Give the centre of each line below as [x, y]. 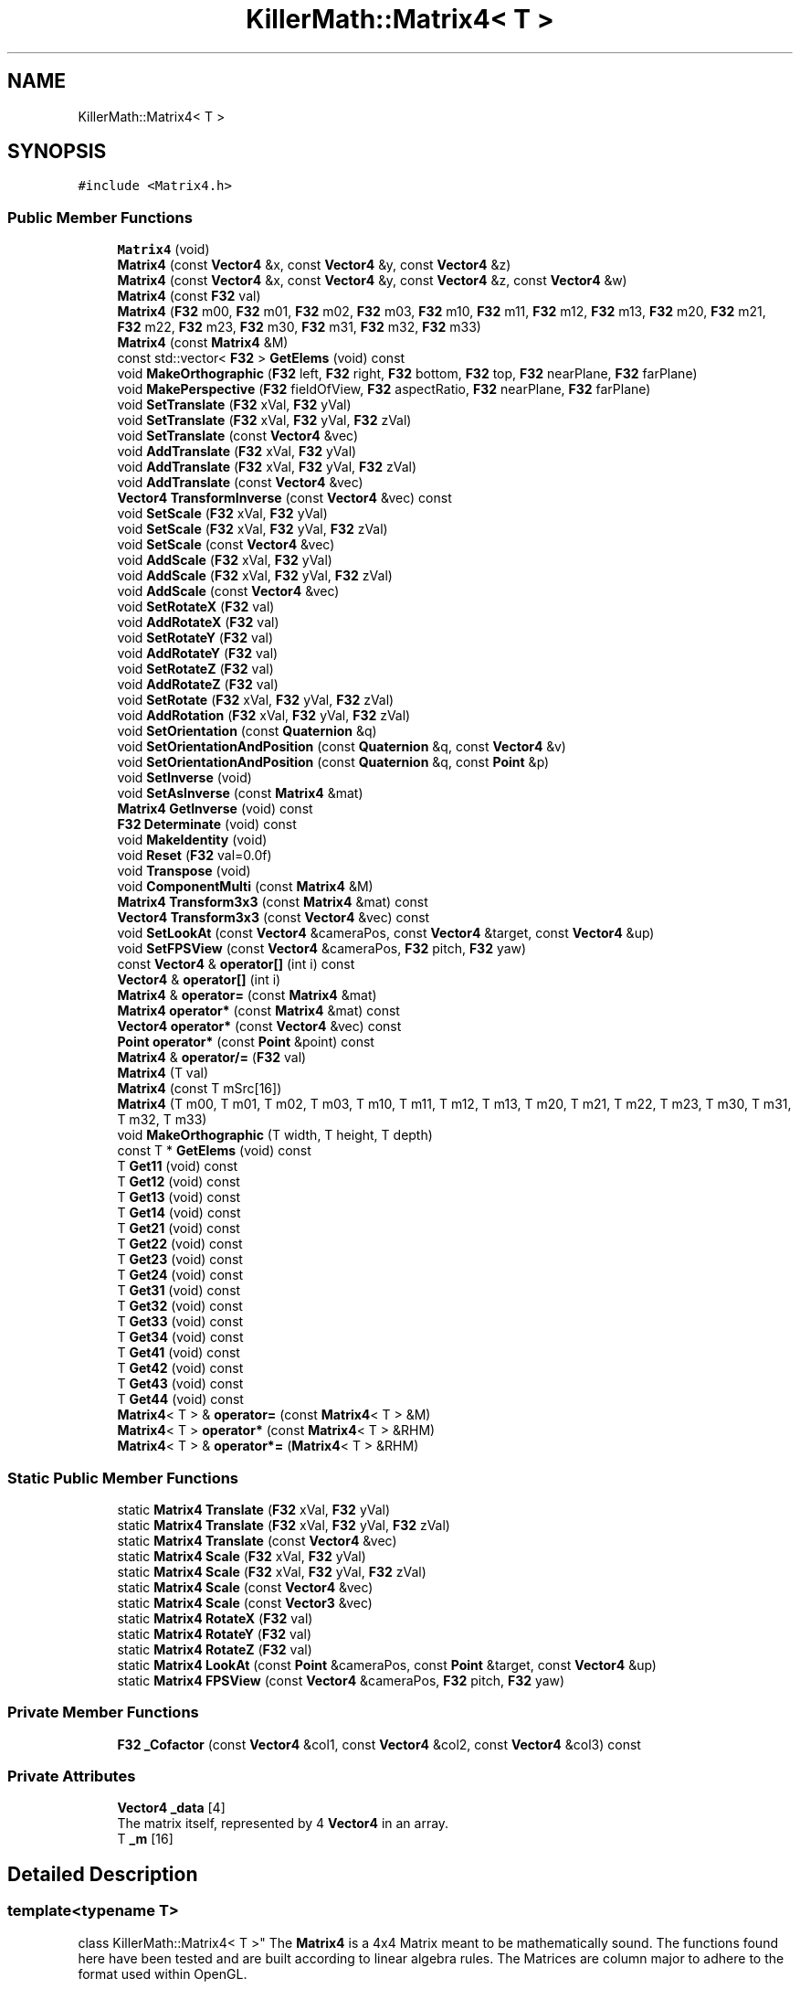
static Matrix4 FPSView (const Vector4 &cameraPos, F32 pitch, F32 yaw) [341, 1680]
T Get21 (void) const [179, 1228]
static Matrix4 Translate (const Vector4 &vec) [257, 1540]
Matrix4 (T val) [163, 1073]
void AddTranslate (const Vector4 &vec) [240, 483]
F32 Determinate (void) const [207, 824]
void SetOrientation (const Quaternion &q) [247, 731]
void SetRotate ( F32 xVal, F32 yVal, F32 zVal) [256, 700]
